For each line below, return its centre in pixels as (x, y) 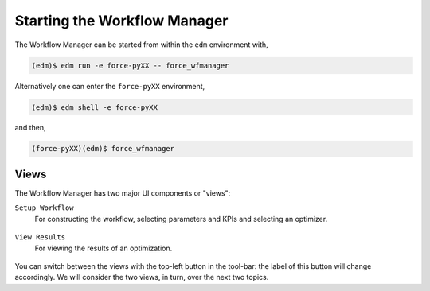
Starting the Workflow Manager (121, 21)
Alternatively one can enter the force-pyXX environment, (110, 86)
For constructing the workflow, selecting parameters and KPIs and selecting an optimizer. (181, 219)
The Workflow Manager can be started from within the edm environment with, (141, 45)
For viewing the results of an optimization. (104, 248)
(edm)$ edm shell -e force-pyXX (95, 107)
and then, (30, 128)
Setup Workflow (45, 208)
